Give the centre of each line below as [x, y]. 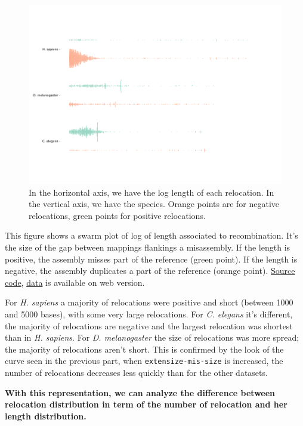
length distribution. [46, 416]
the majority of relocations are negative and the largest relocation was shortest [149, 325]
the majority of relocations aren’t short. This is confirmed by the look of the [144, 349]
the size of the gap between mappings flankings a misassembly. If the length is [148, 247]
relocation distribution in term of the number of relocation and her [146, 404]
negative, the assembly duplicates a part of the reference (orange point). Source [150, 271]
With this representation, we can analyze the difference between [140, 392]
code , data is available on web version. [75, 282]
